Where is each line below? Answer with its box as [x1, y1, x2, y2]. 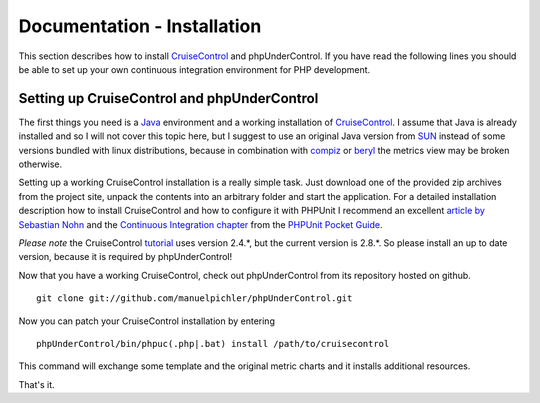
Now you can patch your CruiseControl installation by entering [18, 315, 275, 327]
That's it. [18, 378, 55, 390]
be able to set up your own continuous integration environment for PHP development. [18, 63, 371, 75]
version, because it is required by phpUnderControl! [18, 251, 233, 263]
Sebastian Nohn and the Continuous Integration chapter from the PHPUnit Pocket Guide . [18, 218, 383, 230]
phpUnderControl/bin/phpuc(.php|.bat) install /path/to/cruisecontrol [36, 338, 390, 349]
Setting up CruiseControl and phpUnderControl [18, 90, 319, 107]
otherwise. [18, 158, 63, 170]
